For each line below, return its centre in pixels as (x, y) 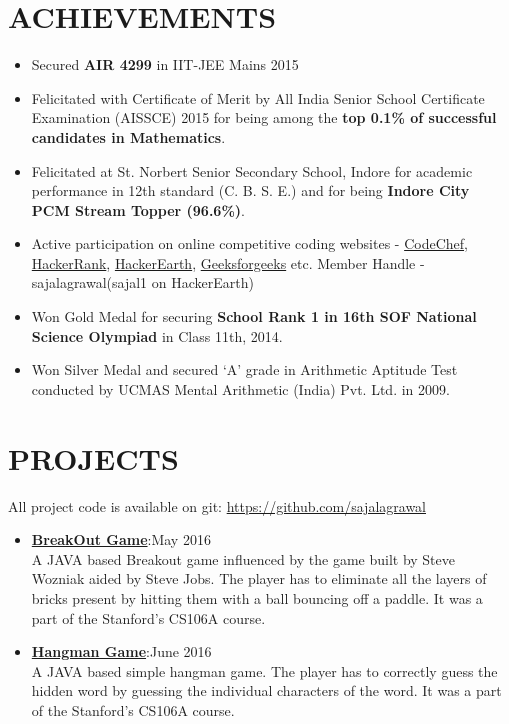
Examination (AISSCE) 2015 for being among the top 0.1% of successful (264, 117)
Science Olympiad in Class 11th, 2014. (157, 335)
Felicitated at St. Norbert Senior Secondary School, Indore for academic (252, 170)
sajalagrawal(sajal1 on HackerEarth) (142, 282)
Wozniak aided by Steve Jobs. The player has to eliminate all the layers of (259, 578)
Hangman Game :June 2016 (121, 651)
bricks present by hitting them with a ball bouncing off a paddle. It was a (257, 597)
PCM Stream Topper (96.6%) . (138, 209)
